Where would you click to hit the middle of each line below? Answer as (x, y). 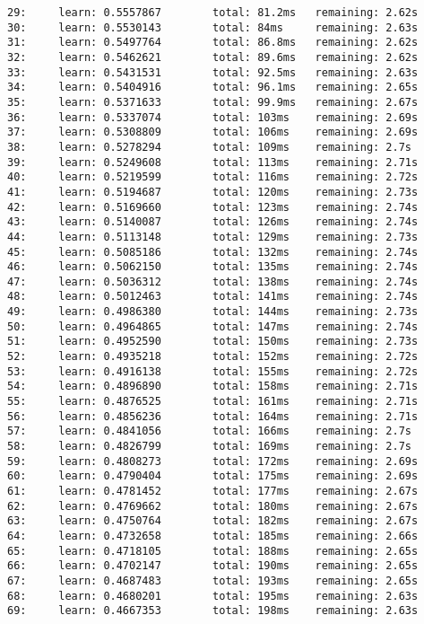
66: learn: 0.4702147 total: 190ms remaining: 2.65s (213, 566)
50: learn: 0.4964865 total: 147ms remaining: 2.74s (213, 326)
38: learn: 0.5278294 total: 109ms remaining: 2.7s (210, 147)
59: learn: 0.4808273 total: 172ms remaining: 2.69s (213, 461)
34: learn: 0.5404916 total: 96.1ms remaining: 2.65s (213, 88)
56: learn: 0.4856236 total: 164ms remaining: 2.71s (213, 416)
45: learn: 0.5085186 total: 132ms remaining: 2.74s (213, 252)
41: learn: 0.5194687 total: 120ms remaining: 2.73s (213, 192)
